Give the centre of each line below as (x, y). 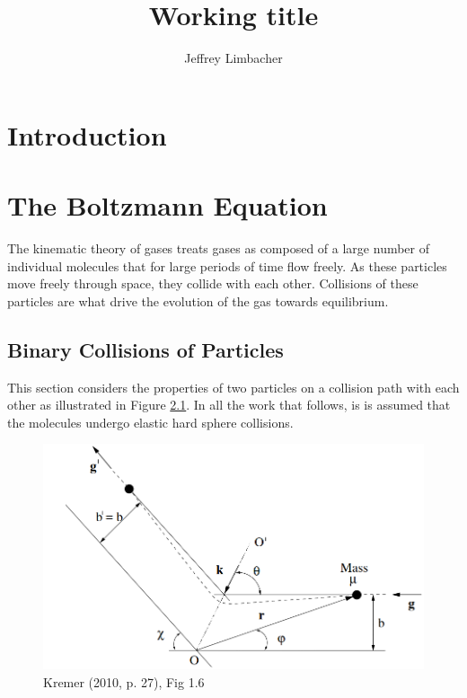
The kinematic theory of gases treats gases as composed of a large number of (219, 248)
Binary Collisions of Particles (145, 349)
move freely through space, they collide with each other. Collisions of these (213, 283)
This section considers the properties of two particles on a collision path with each (233, 387)
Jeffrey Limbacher (233, 58)
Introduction (87, 134)
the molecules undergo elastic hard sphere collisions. (150, 422)
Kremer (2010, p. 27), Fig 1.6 (124, 681)
